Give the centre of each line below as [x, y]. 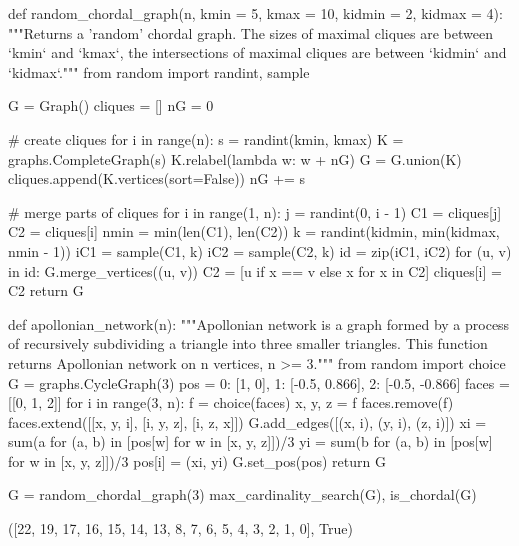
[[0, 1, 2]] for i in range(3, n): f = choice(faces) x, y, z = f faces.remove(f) [231, 402]
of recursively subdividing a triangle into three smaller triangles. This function [248, 343]
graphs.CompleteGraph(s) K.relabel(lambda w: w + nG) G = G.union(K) [235, 158]
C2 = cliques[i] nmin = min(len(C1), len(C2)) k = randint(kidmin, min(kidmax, [254, 231]
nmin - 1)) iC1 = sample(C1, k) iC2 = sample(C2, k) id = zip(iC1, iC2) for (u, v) [260, 250]
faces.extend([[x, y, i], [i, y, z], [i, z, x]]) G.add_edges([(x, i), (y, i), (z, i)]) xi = [247, 421]
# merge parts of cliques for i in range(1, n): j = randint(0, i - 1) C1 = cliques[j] [255, 211]
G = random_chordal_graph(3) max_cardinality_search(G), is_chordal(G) [242, 494]
